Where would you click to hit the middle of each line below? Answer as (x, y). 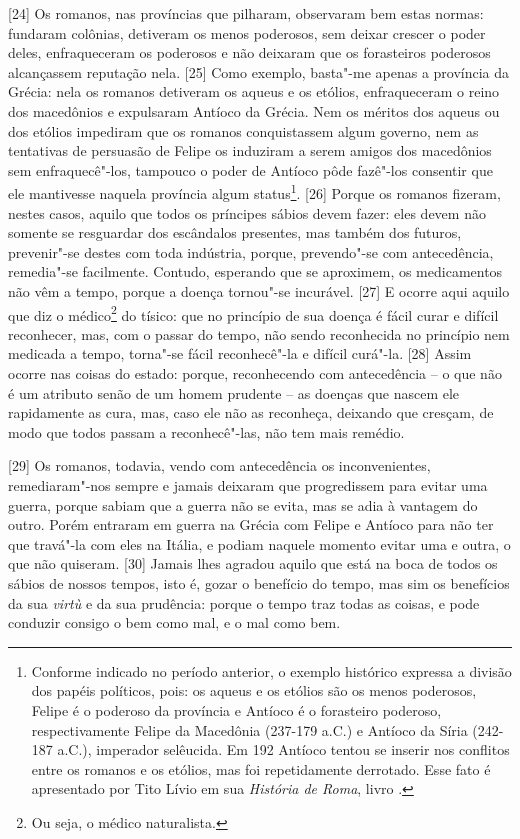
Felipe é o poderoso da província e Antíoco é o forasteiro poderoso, (236, 709)
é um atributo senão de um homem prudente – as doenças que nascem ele (234, 392)
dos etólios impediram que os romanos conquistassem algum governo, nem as (243, 130)
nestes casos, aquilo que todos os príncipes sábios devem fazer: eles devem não (247, 212)
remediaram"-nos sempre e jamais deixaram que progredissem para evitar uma (248, 484)
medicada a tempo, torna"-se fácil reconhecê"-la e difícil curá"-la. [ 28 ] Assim (240, 353)
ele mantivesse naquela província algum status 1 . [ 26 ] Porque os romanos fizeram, (254, 191)
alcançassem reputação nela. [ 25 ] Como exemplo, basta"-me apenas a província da (259, 71)
